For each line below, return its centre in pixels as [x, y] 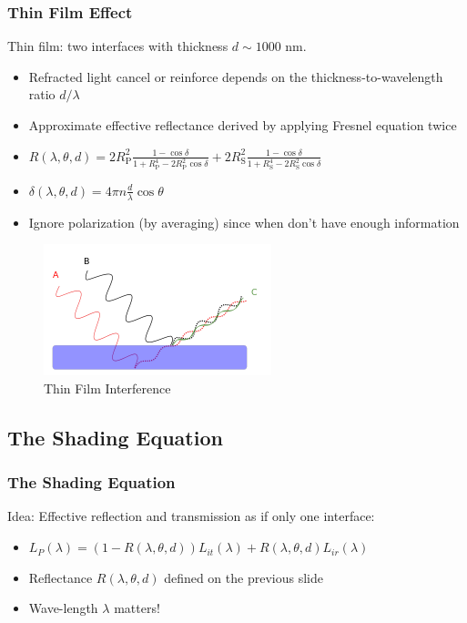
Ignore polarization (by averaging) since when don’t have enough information [244, 222]
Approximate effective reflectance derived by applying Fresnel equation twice [243, 125]
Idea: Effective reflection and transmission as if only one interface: [191, 516]
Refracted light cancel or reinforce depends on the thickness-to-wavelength [236, 76]
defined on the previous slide [244, 577]
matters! [137, 608]
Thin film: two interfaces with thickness [118, 46]
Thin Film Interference [107, 388]
